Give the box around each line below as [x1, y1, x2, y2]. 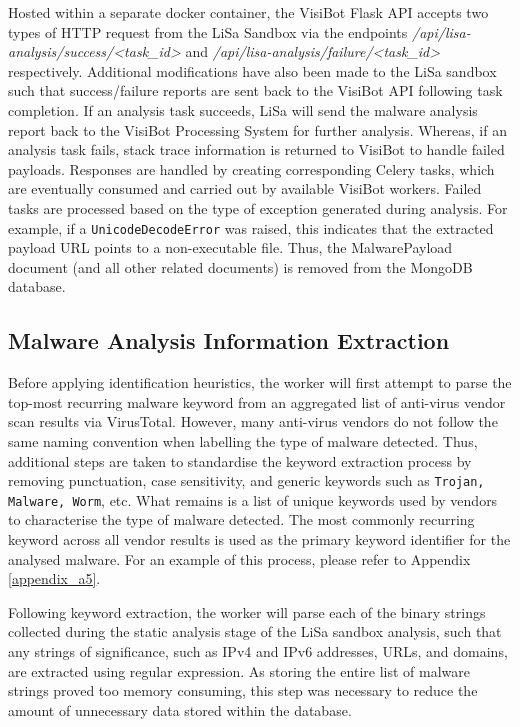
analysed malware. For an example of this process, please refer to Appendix [8, 548, 471, 569]
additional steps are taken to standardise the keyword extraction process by [8, 450, 472, 471]
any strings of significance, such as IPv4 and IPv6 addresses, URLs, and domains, [8, 641, 508, 662]
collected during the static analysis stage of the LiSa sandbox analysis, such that [8, 621, 502, 642]
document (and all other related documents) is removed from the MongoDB [8, 256, 473, 277]
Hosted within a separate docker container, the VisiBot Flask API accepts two [8, 2, 489, 22]
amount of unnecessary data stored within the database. [8, 699, 352, 720]
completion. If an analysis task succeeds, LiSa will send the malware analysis [8, 99, 478, 120]
